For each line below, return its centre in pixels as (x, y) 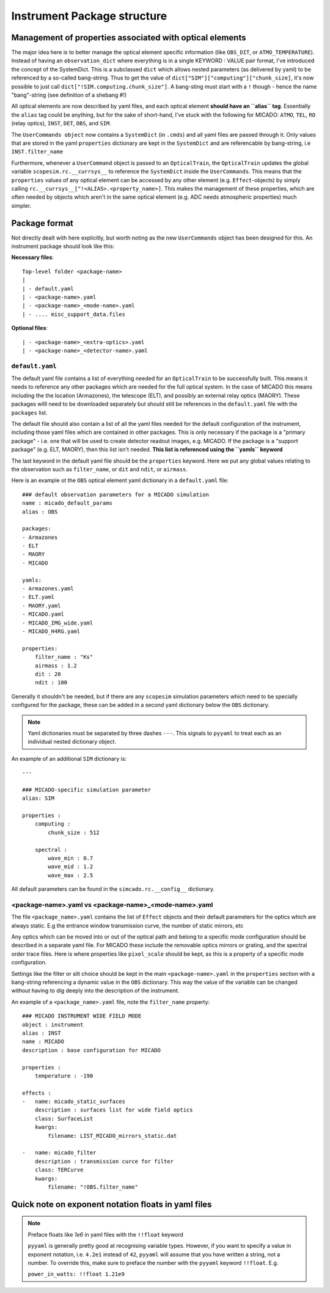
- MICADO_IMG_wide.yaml (58, 623)
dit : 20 (48, 674)
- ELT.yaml (38, 597)
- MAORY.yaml (42, 606)
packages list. (30, 412)
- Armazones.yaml (48, 589)
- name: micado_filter (59, 1153)
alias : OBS (40, 511)
